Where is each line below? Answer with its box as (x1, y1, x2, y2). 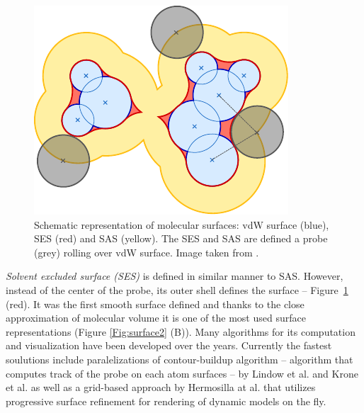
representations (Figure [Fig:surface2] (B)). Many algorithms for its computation (6, 324, 356, 339)
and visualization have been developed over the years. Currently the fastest (6, 338, 332, 353)
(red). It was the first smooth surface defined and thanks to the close (6, 296, 305, 311)
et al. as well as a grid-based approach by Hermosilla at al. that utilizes (6, 380, 316, 395)
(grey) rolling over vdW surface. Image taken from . (34, 244, 259, 259)
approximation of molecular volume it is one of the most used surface (6, 310, 306, 325)
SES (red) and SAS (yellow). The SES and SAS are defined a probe (34, 231, 328, 246)
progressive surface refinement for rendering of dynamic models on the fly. (6, 393, 326, 408)
